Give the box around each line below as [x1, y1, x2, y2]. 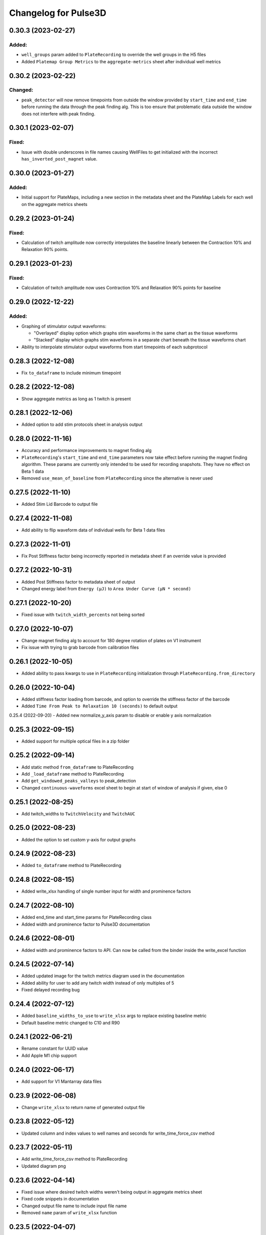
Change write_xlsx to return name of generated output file [21, 1104, 145, 1110]
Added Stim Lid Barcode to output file [21, 501, 98, 507]
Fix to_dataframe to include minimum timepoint [21, 370, 121, 375]
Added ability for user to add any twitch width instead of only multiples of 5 [21, 980, 174, 986]
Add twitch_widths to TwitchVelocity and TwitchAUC [21, 811, 135, 817]
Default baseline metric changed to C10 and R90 [21, 1020, 120, 1026]
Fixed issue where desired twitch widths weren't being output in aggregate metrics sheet [21, 1189, 202, 1195]
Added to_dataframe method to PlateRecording [21, 863, 122, 868]
